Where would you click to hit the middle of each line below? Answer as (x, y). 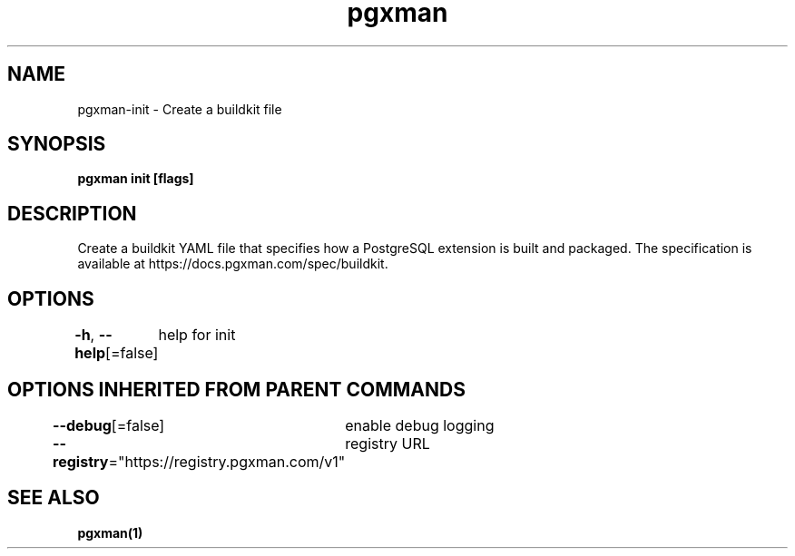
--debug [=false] (109, 425)
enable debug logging (420, 425)
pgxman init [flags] (136, 179)
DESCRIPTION (72, 213)
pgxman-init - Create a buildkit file (180, 109)
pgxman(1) (110, 532)
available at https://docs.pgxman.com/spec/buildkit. (233, 264)
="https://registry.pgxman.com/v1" (227, 461)
